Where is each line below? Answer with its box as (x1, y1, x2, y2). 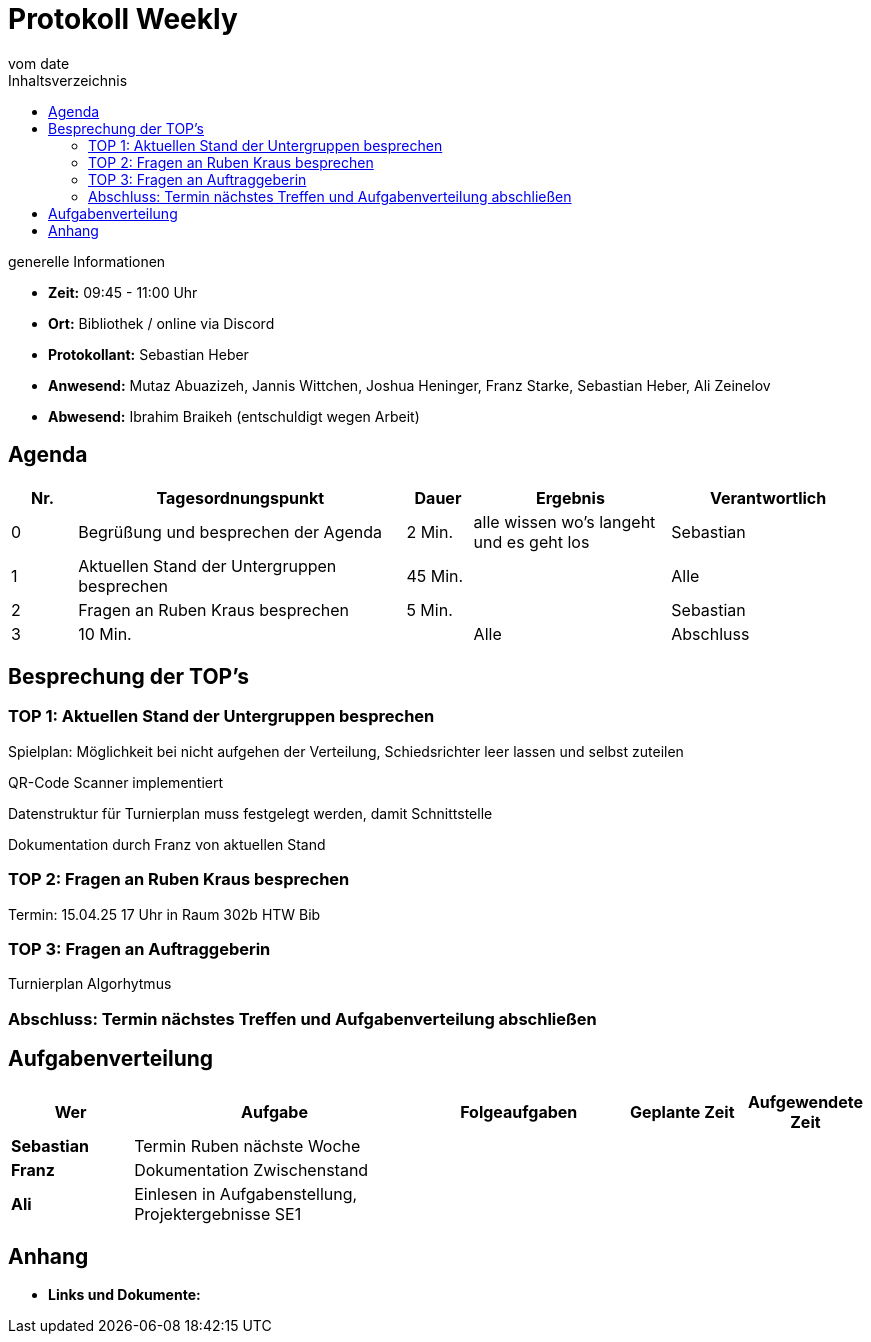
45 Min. (406, 565, 464, 586)
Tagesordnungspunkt (156, 487, 325, 508)
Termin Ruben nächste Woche (134, 1135, 361, 1156)
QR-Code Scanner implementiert (8, 773, 224, 791)
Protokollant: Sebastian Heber (48, 345, 249, 363)
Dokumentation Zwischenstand (134, 1159, 369, 1180)
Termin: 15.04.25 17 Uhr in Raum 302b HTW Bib (8, 905, 321, 923)
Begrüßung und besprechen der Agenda (78, 521, 383, 542)
